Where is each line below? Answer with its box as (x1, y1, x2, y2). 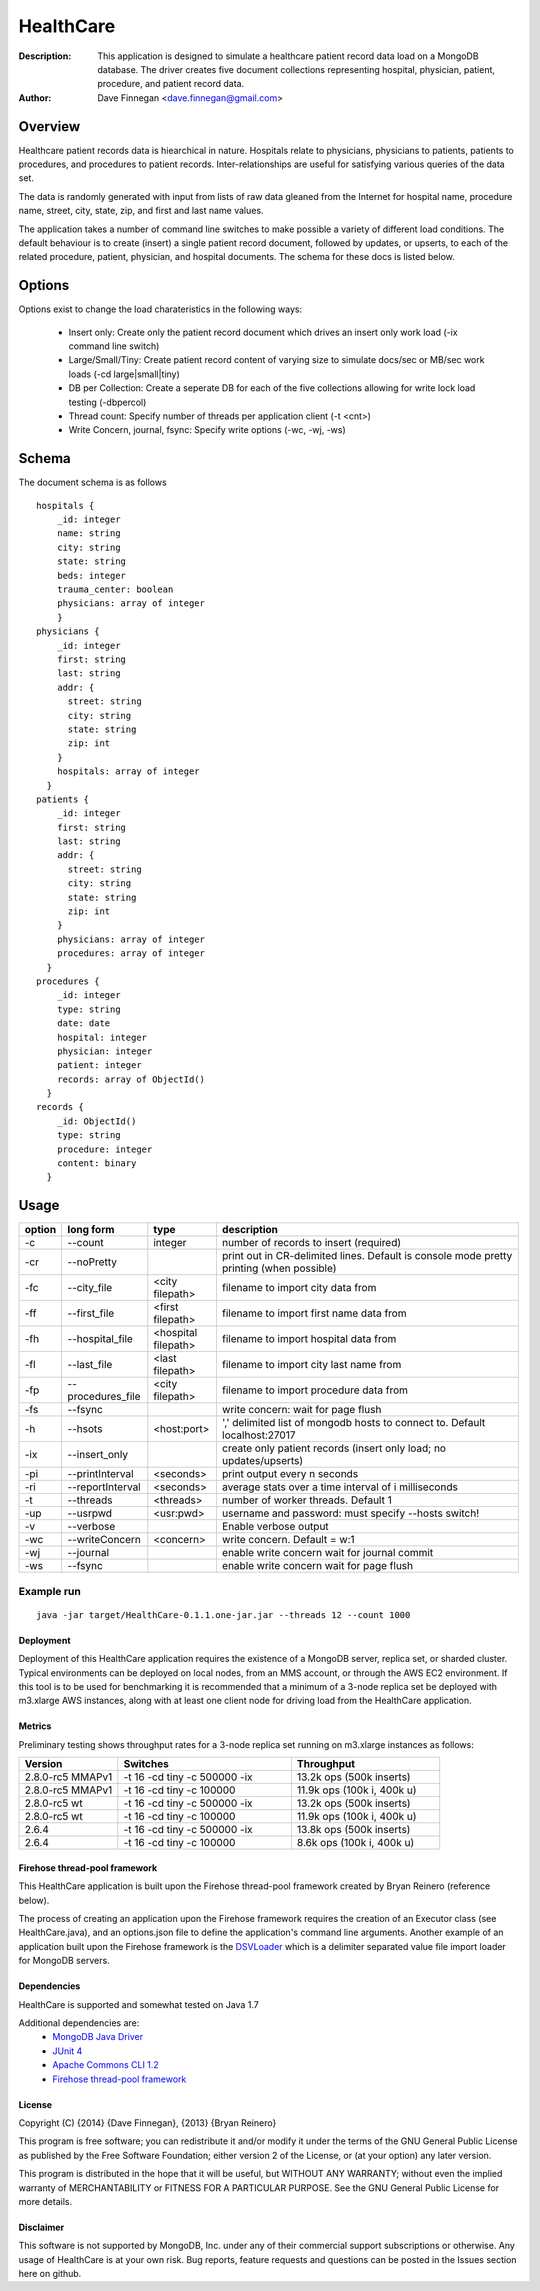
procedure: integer (56, 1143, 153, 1155)
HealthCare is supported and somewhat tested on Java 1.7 (18, 1998, 259, 2010)
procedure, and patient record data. (97, 78, 245, 90)
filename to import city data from (221, 1281, 377, 1295)
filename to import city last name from (221, 1358, 402, 1372)
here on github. (18, 2268, 82, 2280)
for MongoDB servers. (18, 1955, 110, 1967)
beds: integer (56, 570, 127, 581)
